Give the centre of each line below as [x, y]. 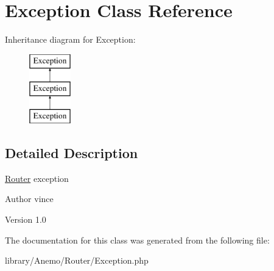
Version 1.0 [26, 219]
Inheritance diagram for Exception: [70, 39]
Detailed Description [72, 153]
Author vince [29, 199]
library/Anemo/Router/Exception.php [77, 260]
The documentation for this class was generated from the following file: [137, 240]
